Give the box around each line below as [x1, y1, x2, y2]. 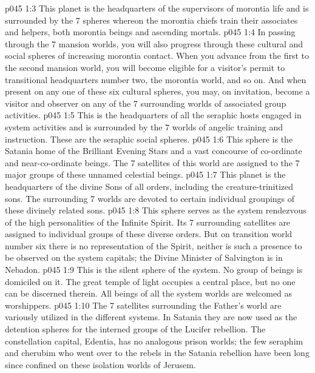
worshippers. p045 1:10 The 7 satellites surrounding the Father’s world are [5, 298, 282, 311]
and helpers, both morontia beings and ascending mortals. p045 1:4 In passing [5, 25, 296, 38]
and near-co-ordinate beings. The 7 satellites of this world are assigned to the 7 [5, 156, 300, 169]
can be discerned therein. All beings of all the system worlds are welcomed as [5, 287, 293, 300]
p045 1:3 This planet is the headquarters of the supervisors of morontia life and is [5, 2, 309, 14]
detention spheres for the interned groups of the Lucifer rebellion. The [5, 323, 266, 335]
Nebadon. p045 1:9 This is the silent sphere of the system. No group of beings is [5, 263, 303, 276]
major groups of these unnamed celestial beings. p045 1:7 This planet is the [5, 168, 286, 181]
